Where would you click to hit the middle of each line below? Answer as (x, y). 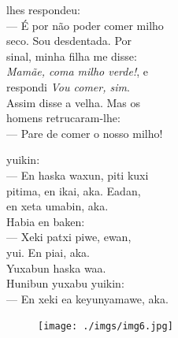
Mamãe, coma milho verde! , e (77, 71)
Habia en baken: (46, 221)
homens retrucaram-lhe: (63, 118)
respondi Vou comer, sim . (68, 86)
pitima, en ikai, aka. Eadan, (74, 190)
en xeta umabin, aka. (57, 206)
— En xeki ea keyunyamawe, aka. (87, 298)
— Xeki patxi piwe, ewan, (69, 237)
